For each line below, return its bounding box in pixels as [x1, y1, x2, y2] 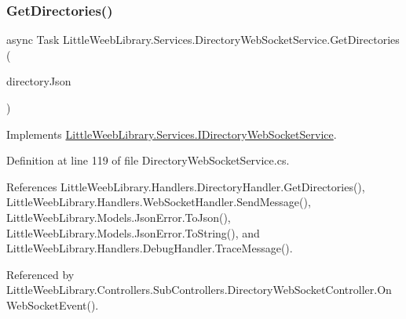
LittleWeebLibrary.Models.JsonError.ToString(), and [6, 224, 260, 241]
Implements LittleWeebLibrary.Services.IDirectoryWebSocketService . [6, 125, 337, 142]
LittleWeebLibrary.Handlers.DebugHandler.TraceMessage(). [6, 240, 293, 256]
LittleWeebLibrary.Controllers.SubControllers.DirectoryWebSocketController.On [6, 281, 392, 298]
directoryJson [6, 73, 71, 89]
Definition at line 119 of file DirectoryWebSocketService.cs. [6, 152, 290, 169]
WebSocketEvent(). [6, 296, 99, 313]
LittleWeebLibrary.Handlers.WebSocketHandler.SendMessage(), [6, 194, 311, 210]
